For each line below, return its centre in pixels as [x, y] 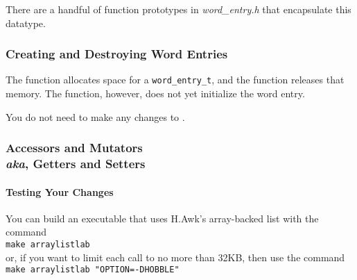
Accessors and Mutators [74, 148]
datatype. [26, 23]
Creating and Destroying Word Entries [117, 54]
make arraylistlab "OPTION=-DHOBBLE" [93, 270]
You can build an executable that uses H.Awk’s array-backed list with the [162, 218]
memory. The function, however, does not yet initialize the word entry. [155, 93]
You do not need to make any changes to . [95, 116]
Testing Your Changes [60, 191]
